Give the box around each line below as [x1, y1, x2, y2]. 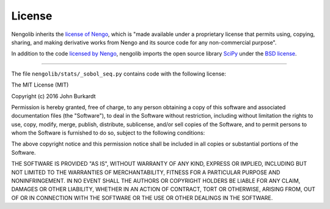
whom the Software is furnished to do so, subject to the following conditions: [11, 129, 205, 136]
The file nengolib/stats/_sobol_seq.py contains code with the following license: [11, 70, 226, 77]
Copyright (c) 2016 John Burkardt [11, 92, 96, 100]
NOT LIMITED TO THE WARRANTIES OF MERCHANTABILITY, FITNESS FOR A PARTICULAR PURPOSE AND [11, 168, 280, 176]
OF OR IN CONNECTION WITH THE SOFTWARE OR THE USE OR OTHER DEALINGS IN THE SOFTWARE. [11, 194, 273, 201]
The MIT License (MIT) [11, 81, 69, 88]
